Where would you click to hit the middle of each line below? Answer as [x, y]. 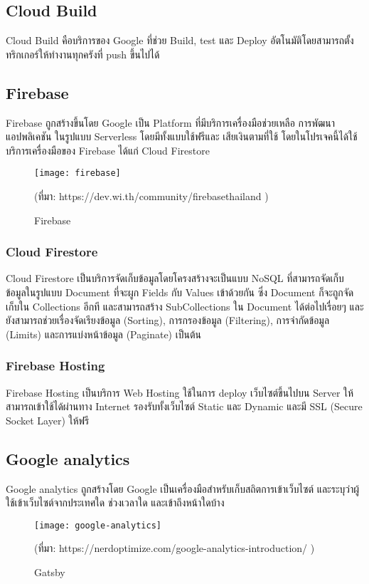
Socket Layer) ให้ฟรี [48, 420]
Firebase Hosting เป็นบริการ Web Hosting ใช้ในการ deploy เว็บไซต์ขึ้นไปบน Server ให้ [180, 392]
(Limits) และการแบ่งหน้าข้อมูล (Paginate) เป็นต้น [103, 334]
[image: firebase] [77, 173]
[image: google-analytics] [98, 525]
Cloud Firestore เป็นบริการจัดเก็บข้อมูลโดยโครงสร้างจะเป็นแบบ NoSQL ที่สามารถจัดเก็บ [175, 278]
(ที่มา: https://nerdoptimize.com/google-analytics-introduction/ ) [175, 548]
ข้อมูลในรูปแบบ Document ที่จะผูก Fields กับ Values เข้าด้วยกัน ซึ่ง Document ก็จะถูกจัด [180, 292]
